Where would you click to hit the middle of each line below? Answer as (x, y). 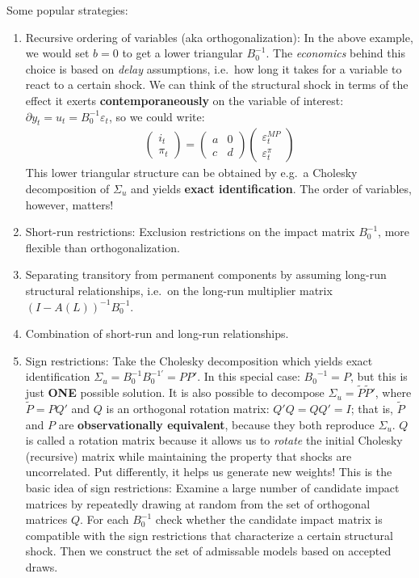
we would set (57, 53)
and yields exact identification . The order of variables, (271, 188)
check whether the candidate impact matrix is (269, 519)
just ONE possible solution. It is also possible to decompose (175, 392)
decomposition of (67, 188)
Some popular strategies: (67, 10)
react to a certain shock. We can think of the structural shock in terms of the (217, 84)
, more (394, 232)
